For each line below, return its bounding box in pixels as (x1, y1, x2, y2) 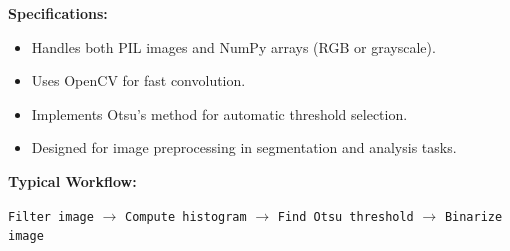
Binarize (444, 209, 503, 224)
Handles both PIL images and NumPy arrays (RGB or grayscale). (31, 36, 436, 57)
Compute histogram (124, 209, 247, 224)
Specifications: (8, 3, 108, 23)
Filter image (8, 209, 94, 224)
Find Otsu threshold (277, 209, 414, 224)
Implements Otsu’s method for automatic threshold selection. (31, 103, 408, 124)
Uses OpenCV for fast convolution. (31, 70, 246, 91)
